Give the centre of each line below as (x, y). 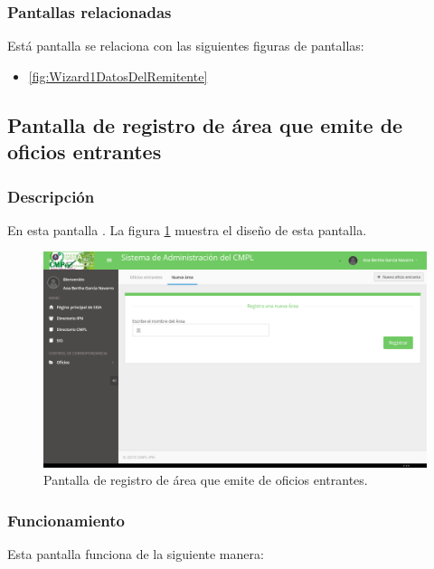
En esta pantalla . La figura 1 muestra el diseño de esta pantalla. (187, 229)
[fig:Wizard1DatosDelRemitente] (118, 76)
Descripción (51, 196)
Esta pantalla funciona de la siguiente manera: (136, 554)
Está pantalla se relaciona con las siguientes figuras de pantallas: (186, 46)
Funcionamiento (66, 520)
